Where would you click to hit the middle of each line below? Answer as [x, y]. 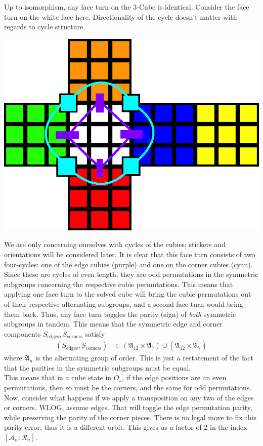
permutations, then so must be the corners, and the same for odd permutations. [128, 387]
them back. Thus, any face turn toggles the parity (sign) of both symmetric [120, 314]
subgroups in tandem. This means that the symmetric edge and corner [113, 324]
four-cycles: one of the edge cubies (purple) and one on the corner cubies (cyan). [128, 264]
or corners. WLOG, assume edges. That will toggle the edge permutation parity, [128, 407]
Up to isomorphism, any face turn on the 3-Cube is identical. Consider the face [127, 7]
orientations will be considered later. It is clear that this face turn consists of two [130, 254]
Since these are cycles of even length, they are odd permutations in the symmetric [131, 274]
